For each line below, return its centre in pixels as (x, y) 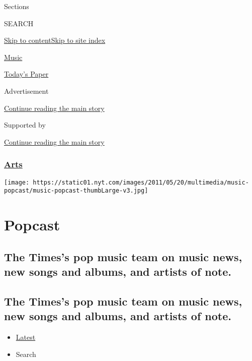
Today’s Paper (26, 74)
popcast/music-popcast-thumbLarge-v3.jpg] (76, 191)
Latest (26, 337)
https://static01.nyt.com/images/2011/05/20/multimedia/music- (141, 182)
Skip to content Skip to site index (55, 40)
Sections (17, 6)
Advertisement (26, 91)
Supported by (25, 125)
